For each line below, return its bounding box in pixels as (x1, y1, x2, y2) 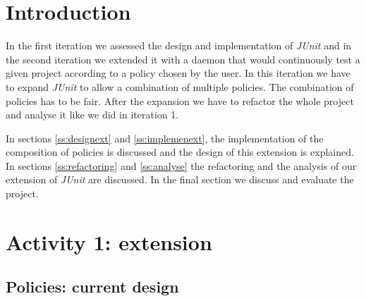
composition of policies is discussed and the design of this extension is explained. (6, 145, 354, 159)
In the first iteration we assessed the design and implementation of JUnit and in (6, 38, 352, 53)
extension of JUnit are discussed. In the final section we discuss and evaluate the (6, 172, 354, 187)
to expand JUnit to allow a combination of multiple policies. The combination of (6, 79, 354, 94)
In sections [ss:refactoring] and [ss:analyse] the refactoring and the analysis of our (6, 158, 357, 173)
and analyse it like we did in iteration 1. (6, 107, 179, 122)
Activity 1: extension (6, 227, 212, 256)
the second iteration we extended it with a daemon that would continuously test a (6, 51, 360, 66)
